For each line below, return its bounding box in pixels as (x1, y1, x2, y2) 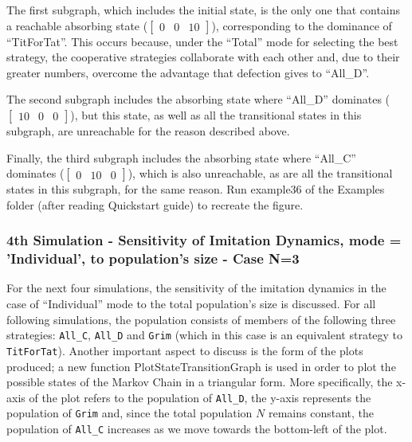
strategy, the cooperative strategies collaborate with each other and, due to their (6, 49, 400, 65)
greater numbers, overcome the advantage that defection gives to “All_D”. (6, 64, 370, 80)
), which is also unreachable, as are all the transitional (128, 165, 393, 182)
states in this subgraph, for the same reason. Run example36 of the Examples (6, 181, 385, 198)
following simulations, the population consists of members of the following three (6, 311, 396, 327)
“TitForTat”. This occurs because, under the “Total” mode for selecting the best (6, 33, 398, 49)
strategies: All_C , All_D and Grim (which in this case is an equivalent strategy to (6, 327, 403, 343)
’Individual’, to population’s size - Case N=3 (6, 248, 300, 268)
